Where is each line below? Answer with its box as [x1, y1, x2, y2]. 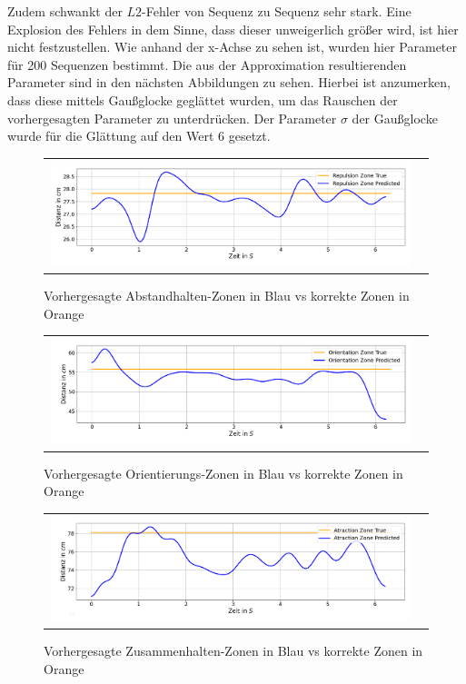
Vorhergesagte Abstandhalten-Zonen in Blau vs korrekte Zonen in [44, 286, 410, 305]
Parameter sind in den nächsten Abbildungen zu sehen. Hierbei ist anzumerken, [7, 73, 451, 92]
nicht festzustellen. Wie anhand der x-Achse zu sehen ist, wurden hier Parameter [7, 37, 458, 56]
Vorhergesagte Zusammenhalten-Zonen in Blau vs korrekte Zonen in [44, 641, 423, 660]
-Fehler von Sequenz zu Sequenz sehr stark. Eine [142, 2, 411, 20]
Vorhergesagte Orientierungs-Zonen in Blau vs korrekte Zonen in [44, 463, 403, 482]
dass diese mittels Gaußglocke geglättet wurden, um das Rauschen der [7, 90, 398, 109]
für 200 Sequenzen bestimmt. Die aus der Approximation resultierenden [7, 55, 407, 74]
